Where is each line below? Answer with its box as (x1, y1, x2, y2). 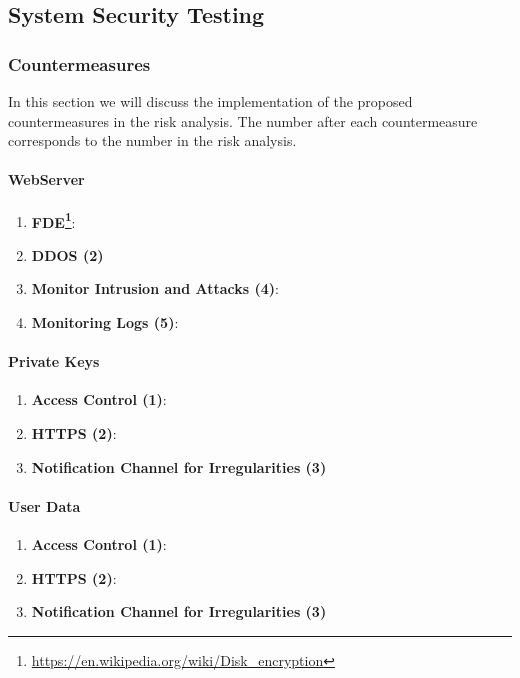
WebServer (8, 169, 85, 190)
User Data (8, 495, 81, 516)
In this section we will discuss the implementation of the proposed (8, 91, 413, 111)
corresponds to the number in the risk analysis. (8, 130, 297, 151)
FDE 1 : (31, 208, 76, 232)
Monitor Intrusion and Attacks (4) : (31, 278, 280, 299)
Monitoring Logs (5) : (31, 312, 179, 333)
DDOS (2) (31, 244, 104, 265)
